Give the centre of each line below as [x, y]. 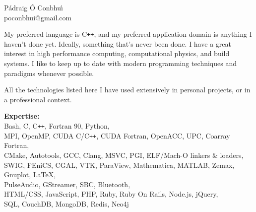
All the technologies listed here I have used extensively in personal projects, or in [127, 90]
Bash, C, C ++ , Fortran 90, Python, [57, 126]
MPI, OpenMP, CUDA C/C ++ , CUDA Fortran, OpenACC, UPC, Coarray [117, 135]
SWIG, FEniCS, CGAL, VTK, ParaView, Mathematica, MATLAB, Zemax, [119, 165]
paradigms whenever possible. [49, 73]
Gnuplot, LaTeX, [30, 175]
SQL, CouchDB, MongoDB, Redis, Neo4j [66, 203]
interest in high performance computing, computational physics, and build [117, 53]
